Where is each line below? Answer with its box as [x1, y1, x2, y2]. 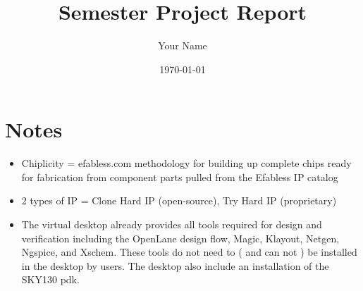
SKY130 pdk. [21, 272, 80, 287]
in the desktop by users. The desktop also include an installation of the [21, 258, 329, 273]
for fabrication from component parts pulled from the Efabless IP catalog [21, 169, 338, 184]
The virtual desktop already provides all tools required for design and [21, 217, 322, 232]
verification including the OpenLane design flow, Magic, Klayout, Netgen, [21, 230, 340, 245]
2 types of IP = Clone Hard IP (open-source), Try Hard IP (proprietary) [21, 193, 337, 208]
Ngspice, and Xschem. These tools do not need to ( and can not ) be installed [21, 244, 357, 259]
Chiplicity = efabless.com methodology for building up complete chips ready [21, 156, 352, 171]
